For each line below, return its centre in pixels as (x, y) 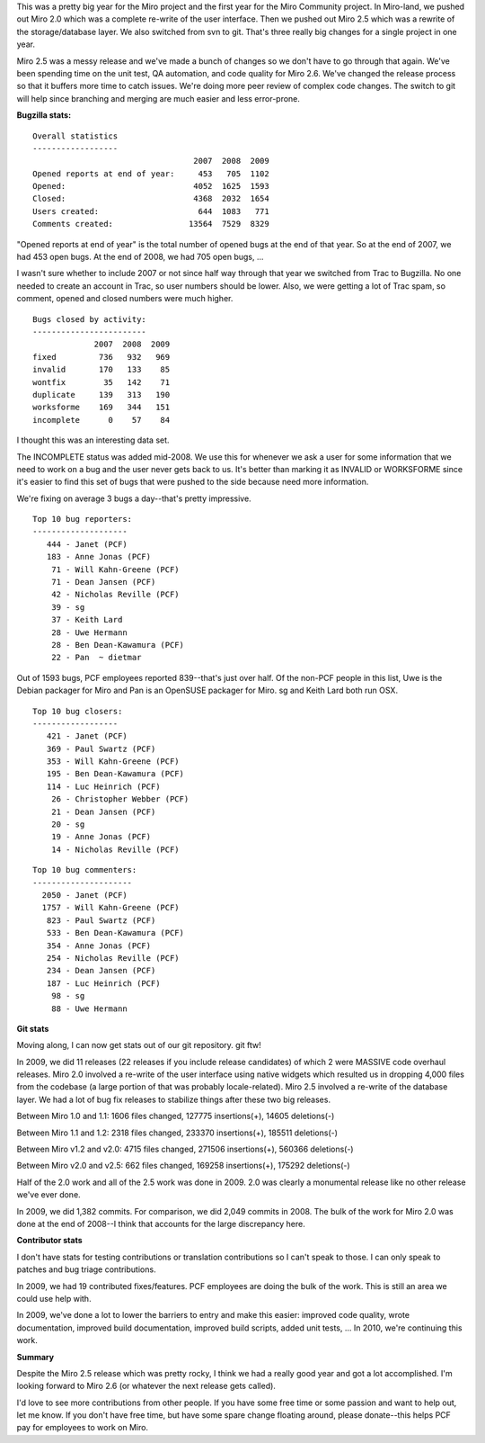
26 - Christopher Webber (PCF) (120, 799)
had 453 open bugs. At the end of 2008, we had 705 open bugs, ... (140, 257)
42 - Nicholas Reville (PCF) (115, 595)
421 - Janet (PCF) (87, 736)
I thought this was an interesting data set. (93, 440)
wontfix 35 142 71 (101, 382)
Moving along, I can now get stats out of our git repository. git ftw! (139, 1045)
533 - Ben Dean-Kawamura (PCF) (115, 933)
